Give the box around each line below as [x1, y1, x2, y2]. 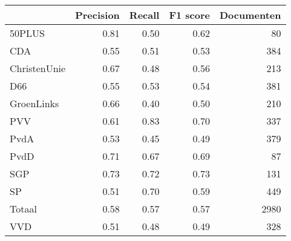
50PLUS [10, 26, 45, 40]
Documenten [219, 8, 281, 22]
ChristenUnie [10, 61, 66, 75]
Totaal [10, 202, 37, 216]
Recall [129, 8, 160, 22]
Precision [75, 8, 120, 22]
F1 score [169, 8, 210, 22]
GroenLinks [10, 96, 59, 110]
